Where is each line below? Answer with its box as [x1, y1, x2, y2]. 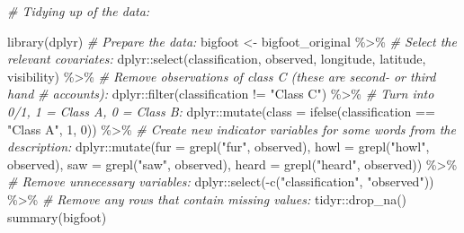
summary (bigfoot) [7, 207, 107, 226]
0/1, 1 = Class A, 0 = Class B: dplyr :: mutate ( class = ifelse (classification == [7, 101, 435, 120]
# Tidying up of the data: [7, 2, 150, 20]
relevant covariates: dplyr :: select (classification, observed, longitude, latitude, [7, 49, 426, 68]
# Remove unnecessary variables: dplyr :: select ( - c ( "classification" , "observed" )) [7, 172, 434, 191]
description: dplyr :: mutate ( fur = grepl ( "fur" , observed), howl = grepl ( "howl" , [7, 137, 430, 156]
